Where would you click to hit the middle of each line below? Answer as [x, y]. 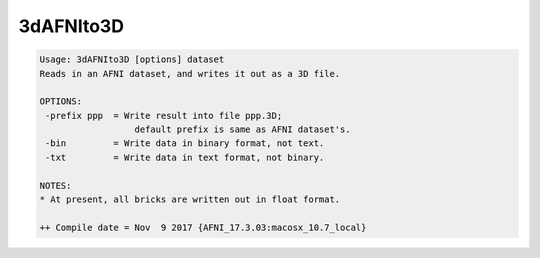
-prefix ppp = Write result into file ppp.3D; [164, 115]
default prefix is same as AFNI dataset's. [242, 129]
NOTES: [55, 185]
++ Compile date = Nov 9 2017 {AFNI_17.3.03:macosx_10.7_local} [203, 227]
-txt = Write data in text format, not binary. [185, 157]
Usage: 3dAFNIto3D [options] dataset [132, 59]
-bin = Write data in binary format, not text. [185, 143]
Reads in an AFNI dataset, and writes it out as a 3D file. [190, 73]
